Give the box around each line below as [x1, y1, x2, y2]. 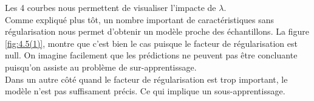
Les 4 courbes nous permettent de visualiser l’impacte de [5, 1, 216, 13]
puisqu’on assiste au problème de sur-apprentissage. [5, 60, 197, 73]
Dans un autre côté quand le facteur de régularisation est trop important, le [5, 72, 288, 85]
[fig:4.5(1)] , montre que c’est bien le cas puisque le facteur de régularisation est [5, 37, 298, 49]
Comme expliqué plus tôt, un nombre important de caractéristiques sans [5, 13, 275, 26]
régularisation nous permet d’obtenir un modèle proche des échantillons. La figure [5, 25, 309, 38]
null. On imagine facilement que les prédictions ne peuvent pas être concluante [5, 49, 298, 61]
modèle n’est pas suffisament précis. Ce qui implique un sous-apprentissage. [5, 85, 285, 97]
